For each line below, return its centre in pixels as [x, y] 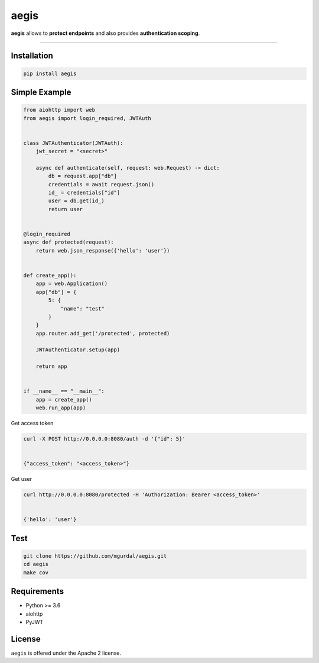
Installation [32, 56]
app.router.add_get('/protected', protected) [103, 333]
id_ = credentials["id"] [84, 193]
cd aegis [36, 564]
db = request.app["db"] [83, 176]
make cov [36, 573]
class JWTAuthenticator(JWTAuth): [73, 143]
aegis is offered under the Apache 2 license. [66, 653]
